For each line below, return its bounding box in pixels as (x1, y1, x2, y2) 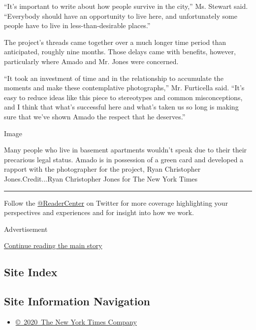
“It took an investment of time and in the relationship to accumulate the (4, 73, 224, 83)
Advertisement (4, 223, 48, 234)
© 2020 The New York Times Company (15, 316, 137, 327)
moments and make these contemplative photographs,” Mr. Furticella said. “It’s (4, 82, 245, 93)
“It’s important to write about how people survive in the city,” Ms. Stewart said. (4, 1, 248, 11)
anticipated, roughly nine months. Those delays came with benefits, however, (4, 46, 236, 57)
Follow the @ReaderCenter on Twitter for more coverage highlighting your (4, 197, 228, 208)
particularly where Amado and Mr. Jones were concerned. (4, 56, 179, 66)
